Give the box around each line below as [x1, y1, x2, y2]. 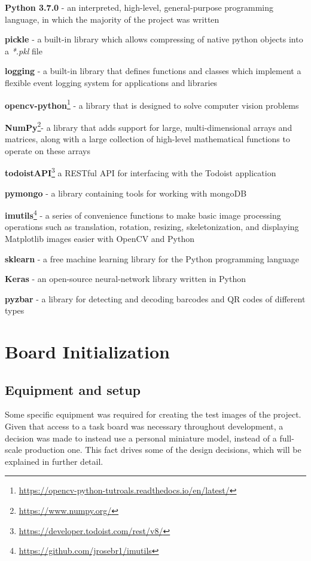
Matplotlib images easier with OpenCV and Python [5, 232, 194, 244]
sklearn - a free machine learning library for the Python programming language [5, 252, 300, 265]
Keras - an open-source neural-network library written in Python [5, 272, 246, 285]
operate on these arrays [5, 144, 90, 157]
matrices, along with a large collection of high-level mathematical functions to [5, 133, 290, 145]
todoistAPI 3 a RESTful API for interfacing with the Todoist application [5, 165, 276, 179]
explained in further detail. [5, 455, 103, 467]
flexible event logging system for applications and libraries [5, 76, 218, 88]
